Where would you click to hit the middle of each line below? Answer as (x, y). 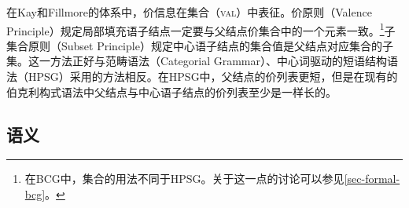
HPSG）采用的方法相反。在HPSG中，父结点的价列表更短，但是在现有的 (213, 77)
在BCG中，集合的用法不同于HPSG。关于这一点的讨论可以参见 (184, 179)
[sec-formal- (372, 179)
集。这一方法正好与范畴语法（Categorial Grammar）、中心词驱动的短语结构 (197, 61)
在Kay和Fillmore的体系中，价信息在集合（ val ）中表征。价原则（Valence (189, 12)
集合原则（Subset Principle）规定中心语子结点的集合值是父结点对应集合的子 (200, 45)
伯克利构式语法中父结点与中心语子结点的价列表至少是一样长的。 (171, 91)
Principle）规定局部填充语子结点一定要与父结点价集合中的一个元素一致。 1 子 (201, 29)
